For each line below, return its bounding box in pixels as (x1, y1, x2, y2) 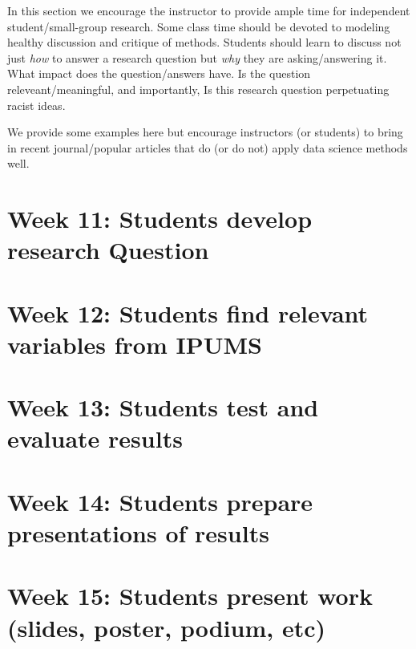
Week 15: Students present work (7, 579, 373, 612)
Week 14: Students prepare (7, 485, 313, 517)
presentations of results (7, 517, 269, 549)
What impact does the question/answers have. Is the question (7, 65, 311, 82)
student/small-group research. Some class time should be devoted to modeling (7, 18, 390, 34)
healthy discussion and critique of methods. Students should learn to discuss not (7, 34, 402, 51)
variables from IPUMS (7, 327, 262, 360)
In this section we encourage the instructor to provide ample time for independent (7, 2, 410, 18)
